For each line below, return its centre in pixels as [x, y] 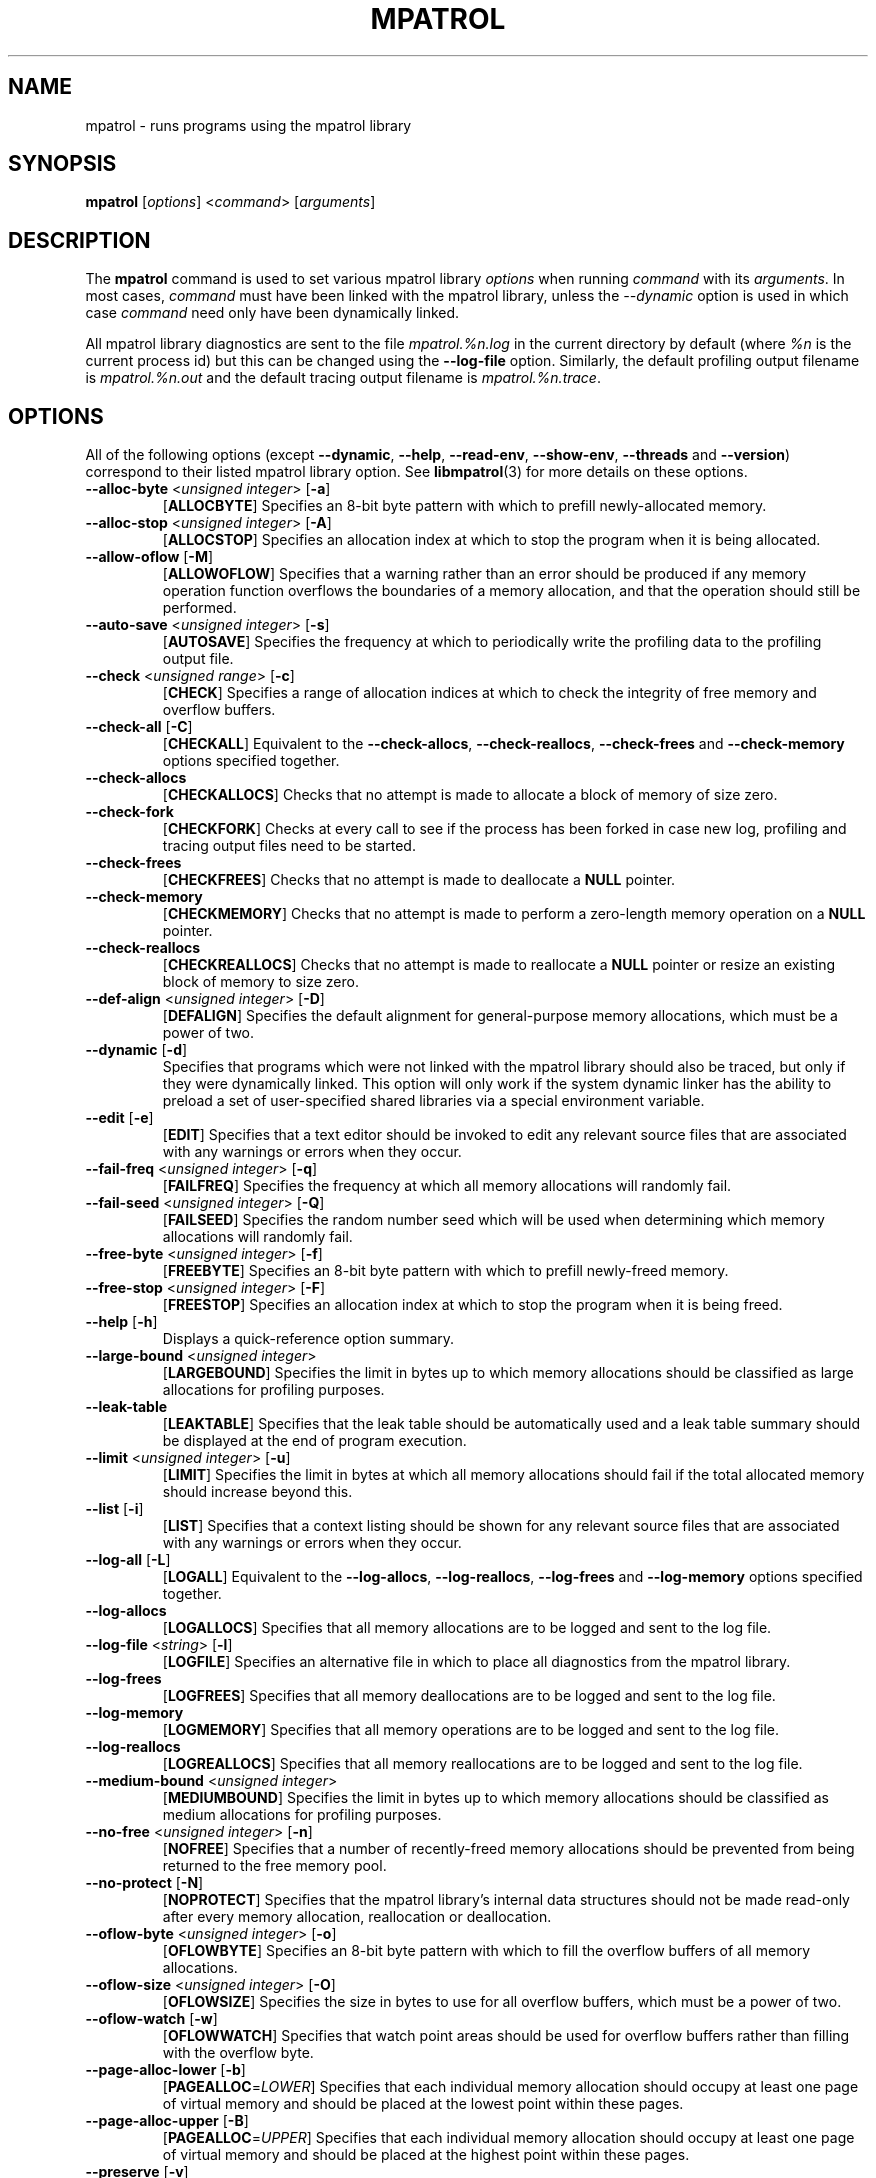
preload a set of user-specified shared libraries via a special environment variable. [433, 1101]
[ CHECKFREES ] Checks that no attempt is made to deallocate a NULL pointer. [419, 880]
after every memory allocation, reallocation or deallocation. [357, 1917]
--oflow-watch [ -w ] [151, 2019]
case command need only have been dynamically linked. [272, 313]
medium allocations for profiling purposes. [302, 1815]
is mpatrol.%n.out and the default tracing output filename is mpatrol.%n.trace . [343, 378]
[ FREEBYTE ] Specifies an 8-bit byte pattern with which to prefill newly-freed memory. [445, 1271]
